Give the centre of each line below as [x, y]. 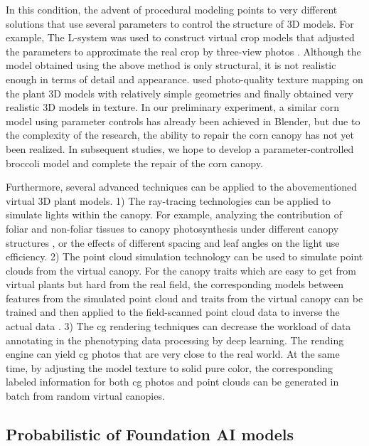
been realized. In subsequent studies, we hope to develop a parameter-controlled [180, 148]
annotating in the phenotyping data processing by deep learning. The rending [175, 340]
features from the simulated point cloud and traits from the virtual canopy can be [184, 298]
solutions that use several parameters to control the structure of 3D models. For [180, 23]
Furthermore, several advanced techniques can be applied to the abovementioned [182, 187]
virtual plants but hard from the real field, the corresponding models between [175, 284]
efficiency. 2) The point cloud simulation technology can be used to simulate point [184, 256]
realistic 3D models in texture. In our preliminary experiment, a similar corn [172, 107]
